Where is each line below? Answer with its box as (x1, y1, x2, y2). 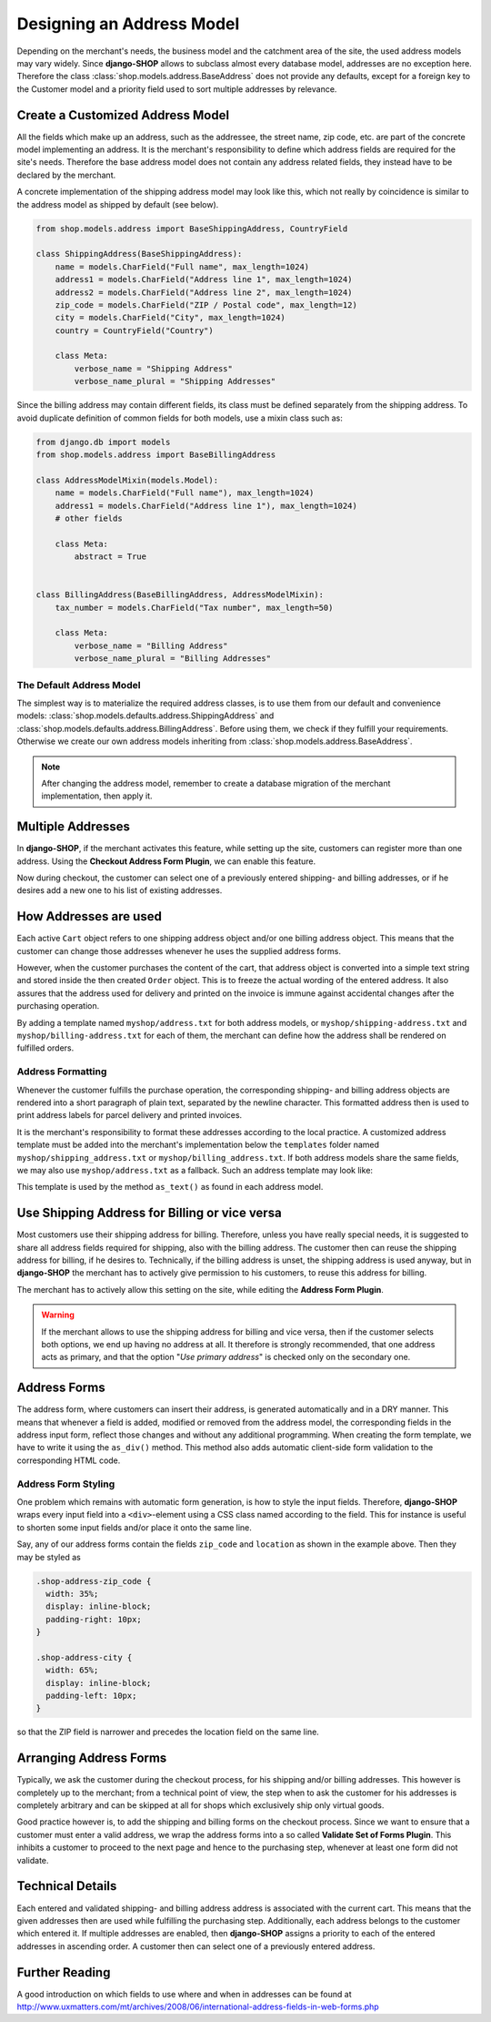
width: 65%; (45, 1665, 99, 1675)
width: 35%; (45, 1589, 99, 1599)
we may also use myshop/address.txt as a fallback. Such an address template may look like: (16, 1164, 373, 1175)
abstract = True (74, 552, 147, 562)
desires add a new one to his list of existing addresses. (16, 885, 223, 896)
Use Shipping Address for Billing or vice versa (16, 1205, 282, 1221)
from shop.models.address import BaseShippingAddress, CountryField (35, 223, 348, 234)
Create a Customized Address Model (16, 107, 230, 123)
